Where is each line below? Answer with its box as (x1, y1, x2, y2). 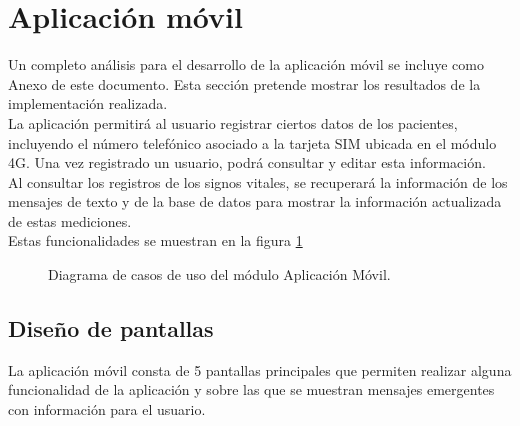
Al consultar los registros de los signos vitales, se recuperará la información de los (8, 171, 508, 192)
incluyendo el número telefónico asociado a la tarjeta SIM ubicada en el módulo (8, 132, 497, 153)
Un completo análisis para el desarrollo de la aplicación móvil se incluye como (8, 54, 484, 75)
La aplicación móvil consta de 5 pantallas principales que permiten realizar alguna (8, 359, 512, 380)
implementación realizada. (8, 93, 168, 114)
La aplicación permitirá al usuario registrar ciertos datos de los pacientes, (8, 112, 458, 133)
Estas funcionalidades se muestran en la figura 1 (8, 230, 303, 251)
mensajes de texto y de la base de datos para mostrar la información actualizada (8, 191, 502, 212)
